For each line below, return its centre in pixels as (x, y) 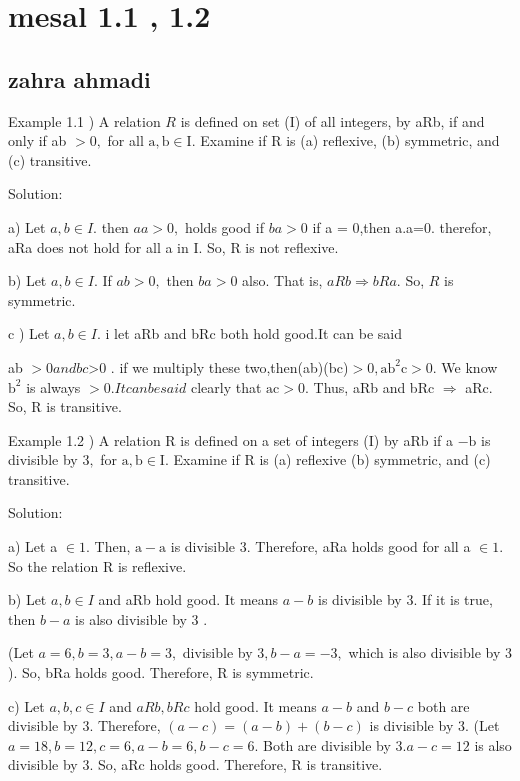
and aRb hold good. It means (188, 599)
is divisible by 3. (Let (434, 725)
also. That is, (282, 280)
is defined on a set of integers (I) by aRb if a (316, 439)
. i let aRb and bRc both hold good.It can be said (249, 333)
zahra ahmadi (79, 78)
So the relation (53, 565)
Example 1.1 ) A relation (84, 120)
